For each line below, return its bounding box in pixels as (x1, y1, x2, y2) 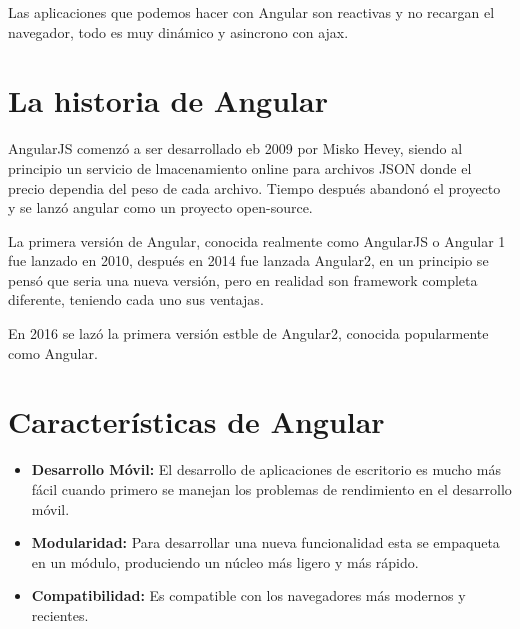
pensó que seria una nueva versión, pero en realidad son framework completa (8, 269, 478, 290)
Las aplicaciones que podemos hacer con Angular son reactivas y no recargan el (8, 2, 495, 22)
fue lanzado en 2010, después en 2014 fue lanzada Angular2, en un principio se (8, 250, 489, 271)
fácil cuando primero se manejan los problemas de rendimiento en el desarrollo (31, 478, 512, 499)
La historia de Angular (8, 80, 328, 121)
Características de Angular (8, 401, 385, 442)
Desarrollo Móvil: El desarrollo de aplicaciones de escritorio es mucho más (31, 459, 501, 480)
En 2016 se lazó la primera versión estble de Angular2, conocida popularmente (8, 323, 489, 344)
